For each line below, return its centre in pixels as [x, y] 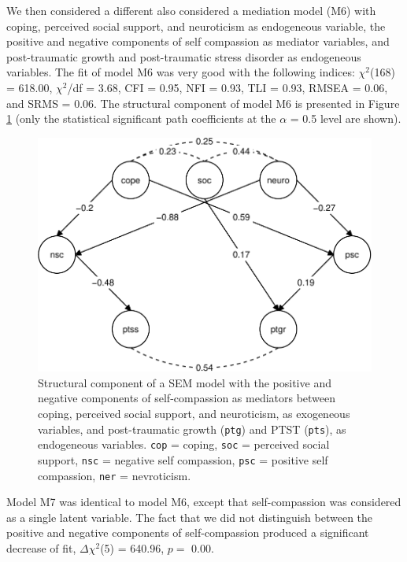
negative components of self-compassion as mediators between [187, 398]
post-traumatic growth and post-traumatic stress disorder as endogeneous [184, 56]
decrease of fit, [41, 548]
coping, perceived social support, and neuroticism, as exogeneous [194, 414]
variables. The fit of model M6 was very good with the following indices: [181, 72]
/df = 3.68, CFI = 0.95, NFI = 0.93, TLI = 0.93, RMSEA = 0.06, [228, 87]
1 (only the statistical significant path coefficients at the [141, 118]
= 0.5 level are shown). [346, 118]
